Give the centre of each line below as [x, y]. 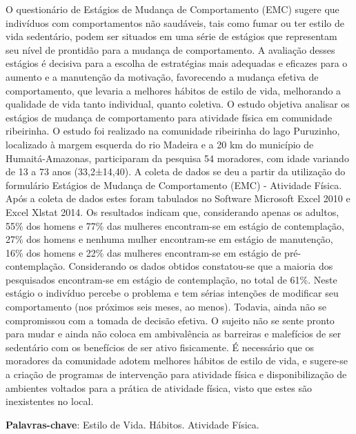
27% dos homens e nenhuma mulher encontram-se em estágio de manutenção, [169, 239]
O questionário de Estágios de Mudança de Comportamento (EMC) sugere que [172, 9]
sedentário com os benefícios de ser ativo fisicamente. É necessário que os [160, 347]
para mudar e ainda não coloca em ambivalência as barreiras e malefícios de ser [174, 334]
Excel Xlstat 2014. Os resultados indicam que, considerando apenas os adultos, [172, 211]
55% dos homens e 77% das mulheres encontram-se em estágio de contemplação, [175, 225]
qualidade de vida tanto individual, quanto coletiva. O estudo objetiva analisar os [178, 104]
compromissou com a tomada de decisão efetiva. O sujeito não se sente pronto [170, 320]
